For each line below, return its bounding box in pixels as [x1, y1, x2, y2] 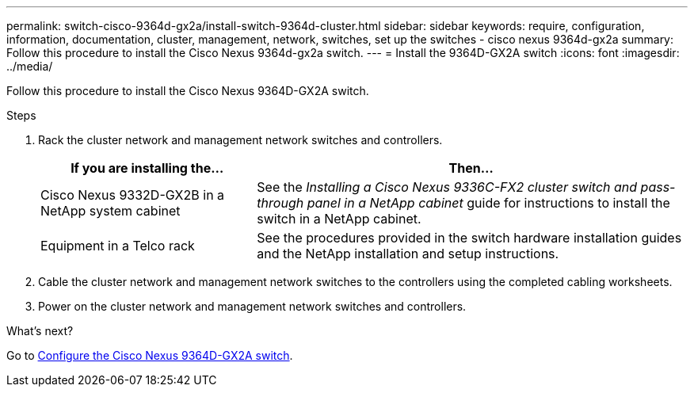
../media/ [6, 59, 53, 73]
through [257, 195, 304, 211]
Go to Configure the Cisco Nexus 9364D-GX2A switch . [6, 349, 293, 362]
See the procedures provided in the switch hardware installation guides [257, 230, 682, 246]
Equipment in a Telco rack [40, 238, 195, 254]
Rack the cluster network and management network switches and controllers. [38, 133, 443, 147]
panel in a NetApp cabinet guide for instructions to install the [307, 195, 670, 211]
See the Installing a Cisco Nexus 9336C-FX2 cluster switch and [257, 179, 638, 195]
